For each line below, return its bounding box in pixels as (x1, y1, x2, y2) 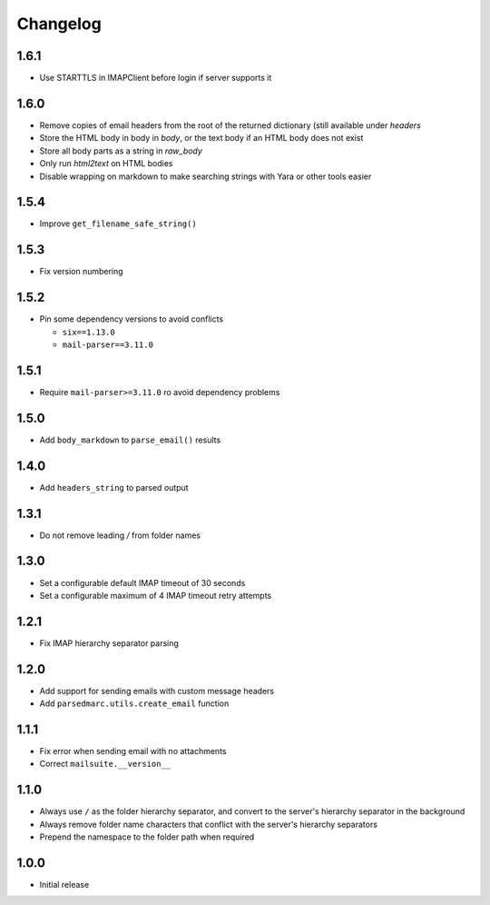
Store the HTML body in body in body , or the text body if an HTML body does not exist (39, 133, 364, 144)
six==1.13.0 (62, 327, 115, 337)
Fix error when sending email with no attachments (39, 746, 227, 757)
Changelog (16, 14, 102, 34)
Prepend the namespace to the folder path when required (39, 831, 255, 842)
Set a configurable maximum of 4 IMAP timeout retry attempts (39, 590, 272, 601)
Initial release (39, 880, 90, 890)
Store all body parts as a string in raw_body (39, 145, 203, 156)
